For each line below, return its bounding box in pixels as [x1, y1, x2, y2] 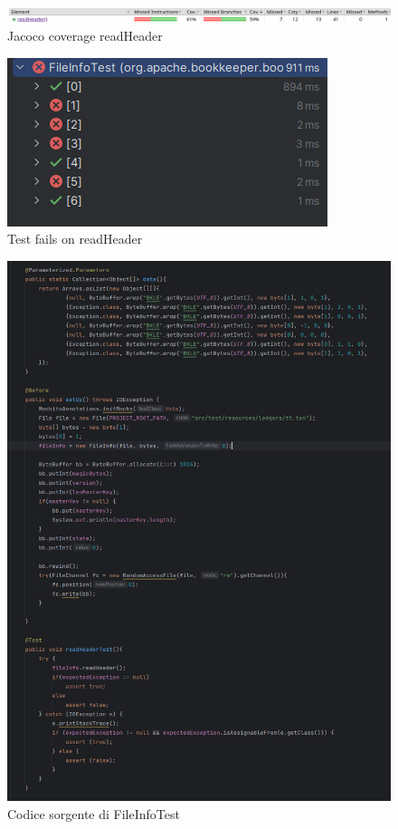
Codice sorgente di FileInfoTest [7, 804, 180, 823]
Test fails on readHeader [7, 229, 143, 248]
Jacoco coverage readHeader [7, 25, 163, 44]
